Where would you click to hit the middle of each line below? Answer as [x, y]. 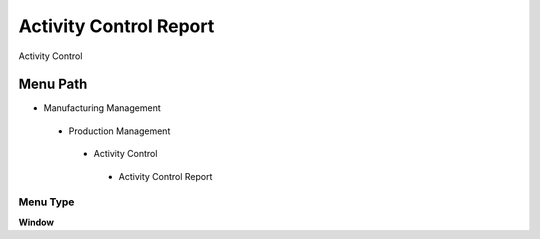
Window [36, 222]
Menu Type [46, 202]
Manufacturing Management [102, 108]
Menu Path [53, 84]
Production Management [119, 131]
